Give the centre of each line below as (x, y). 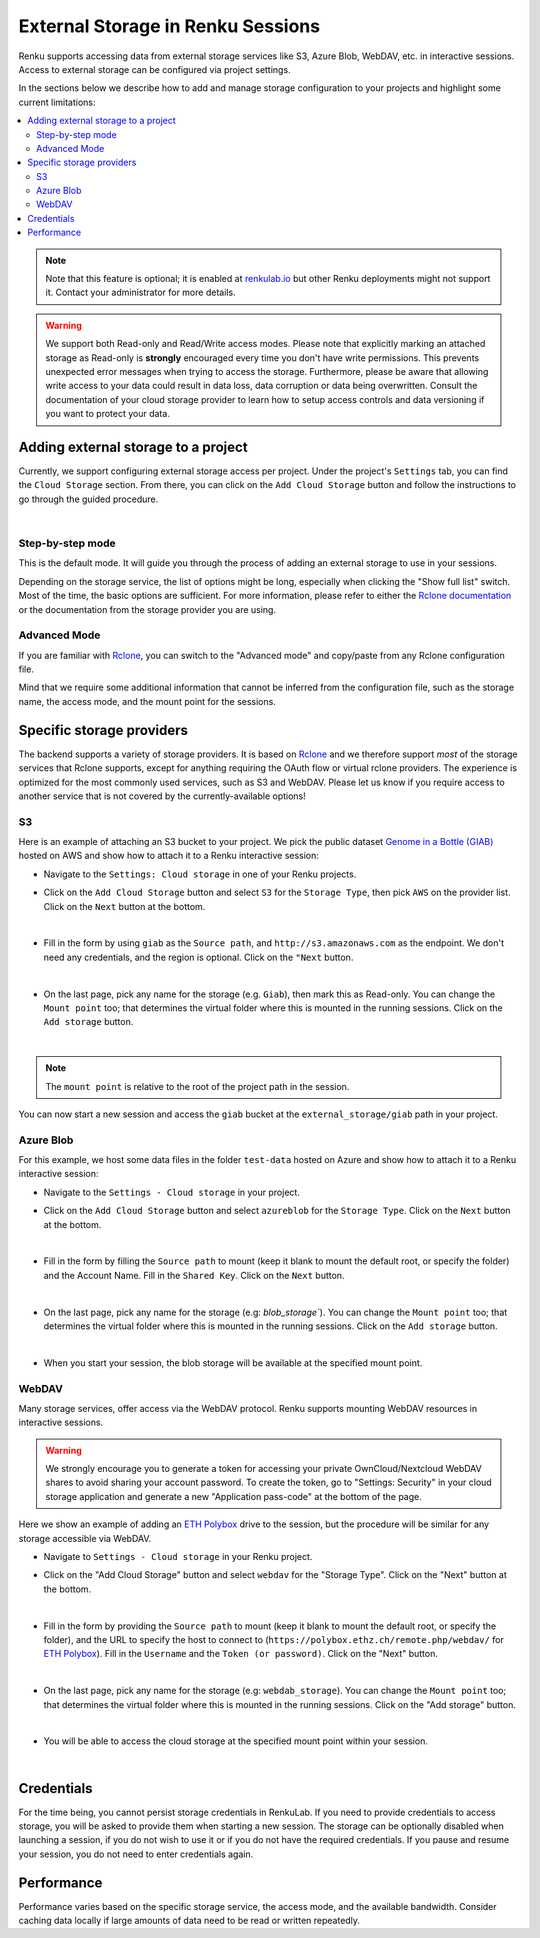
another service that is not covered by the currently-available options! (162, 796)
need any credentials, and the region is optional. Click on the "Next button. (198, 957)
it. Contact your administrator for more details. (140, 292)
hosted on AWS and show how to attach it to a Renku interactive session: (169, 856)
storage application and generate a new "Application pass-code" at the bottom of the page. (233, 1496)
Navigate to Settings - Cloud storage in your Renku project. (178, 1557)
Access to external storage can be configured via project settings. (154, 69)
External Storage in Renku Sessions (169, 26)
